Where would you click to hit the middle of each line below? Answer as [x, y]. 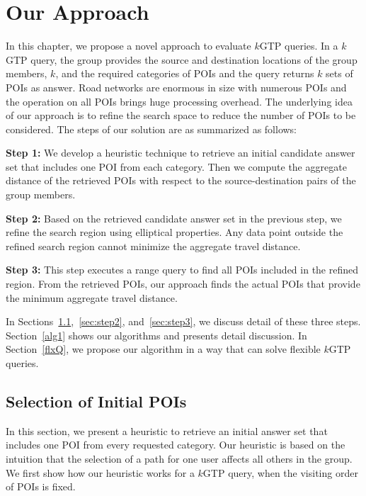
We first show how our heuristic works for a [100, 472]
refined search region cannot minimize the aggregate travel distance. [153, 246]
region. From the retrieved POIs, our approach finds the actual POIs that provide [183, 284]
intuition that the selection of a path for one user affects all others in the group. [179, 458]
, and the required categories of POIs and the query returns [185, 73]
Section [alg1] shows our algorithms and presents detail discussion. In [156, 335]
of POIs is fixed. [41, 486]
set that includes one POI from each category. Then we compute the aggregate [176, 166]
